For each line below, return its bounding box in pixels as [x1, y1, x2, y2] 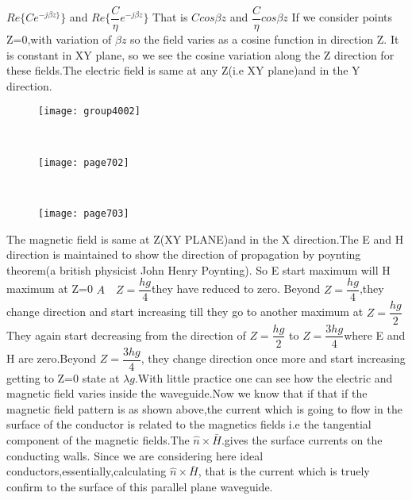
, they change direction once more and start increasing [141, 350, 406, 367]
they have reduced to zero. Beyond [152, 280, 321, 297]
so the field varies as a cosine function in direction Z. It [130, 31, 399, 48]
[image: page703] [38, 207, 129, 219]
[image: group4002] [38, 106, 141, 117]
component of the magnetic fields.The [6, 432, 190, 448]
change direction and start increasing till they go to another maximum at [6, 303, 364, 320]
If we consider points [291, 9, 393, 25]
